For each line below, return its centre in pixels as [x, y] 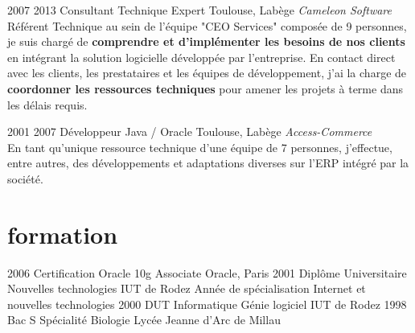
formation [63, 234]
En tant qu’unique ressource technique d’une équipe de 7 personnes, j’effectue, [200, 147]
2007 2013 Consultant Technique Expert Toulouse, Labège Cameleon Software [199, 10]
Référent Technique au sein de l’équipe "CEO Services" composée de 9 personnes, [207, 25]
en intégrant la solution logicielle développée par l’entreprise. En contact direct [201, 57]
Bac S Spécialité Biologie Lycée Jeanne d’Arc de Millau [144, 320]
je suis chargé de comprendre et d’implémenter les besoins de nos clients [206, 41]
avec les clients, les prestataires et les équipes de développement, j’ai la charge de [207, 73]
